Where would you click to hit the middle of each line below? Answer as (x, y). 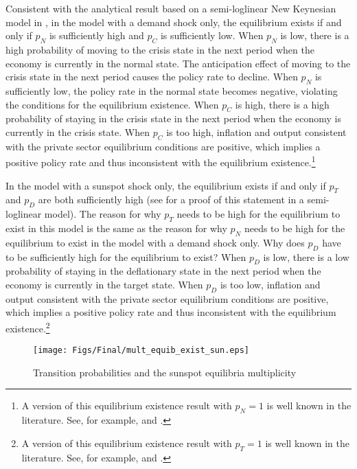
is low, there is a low (306, 256)
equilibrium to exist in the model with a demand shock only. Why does (155, 242)
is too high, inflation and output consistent (256, 131)
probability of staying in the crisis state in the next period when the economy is (173, 118)
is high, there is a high (282, 104)
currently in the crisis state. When (78, 131)
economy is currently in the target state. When (104, 284)
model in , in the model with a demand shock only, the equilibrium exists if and (174, 22)
